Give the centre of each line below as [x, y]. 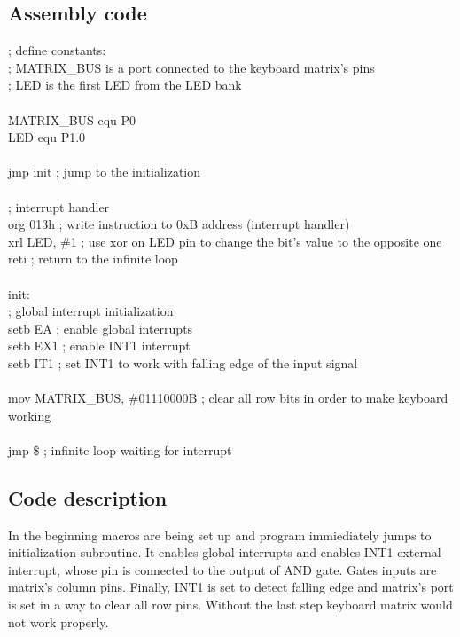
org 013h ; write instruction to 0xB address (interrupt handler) [179, 224]
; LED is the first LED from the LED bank [125, 85]
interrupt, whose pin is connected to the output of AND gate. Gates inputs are [222, 569]
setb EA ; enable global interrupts [101, 328]
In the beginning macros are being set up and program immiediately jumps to [220, 535]
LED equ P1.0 [47, 137]
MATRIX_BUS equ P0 [72, 119]
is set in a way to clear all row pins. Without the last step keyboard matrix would [230, 605]
